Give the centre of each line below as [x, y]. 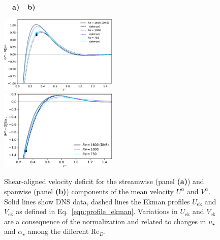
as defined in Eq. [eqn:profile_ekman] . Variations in [97, 211]
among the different [58, 231]
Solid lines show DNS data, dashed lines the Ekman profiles [97, 201]
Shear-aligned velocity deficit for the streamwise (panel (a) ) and [104, 181]
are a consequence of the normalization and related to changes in [105, 221]
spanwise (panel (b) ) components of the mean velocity [89, 191]
